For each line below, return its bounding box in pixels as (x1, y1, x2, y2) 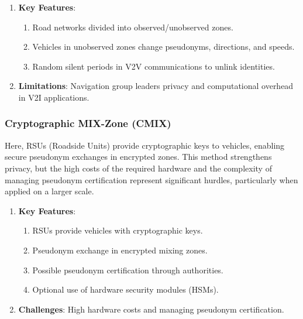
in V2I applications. (18, 91, 89, 103)
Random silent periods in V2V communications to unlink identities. (32, 60, 275, 72)
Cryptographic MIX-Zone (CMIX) (5, 116, 171, 131)
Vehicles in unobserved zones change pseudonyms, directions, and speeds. (32, 40, 295, 53)
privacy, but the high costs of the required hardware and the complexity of (5, 162, 272, 174)
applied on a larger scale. (5, 185, 94, 197)
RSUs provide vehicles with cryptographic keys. (32, 224, 203, 236)
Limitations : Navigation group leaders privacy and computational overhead (18, 80, 294, 92)
